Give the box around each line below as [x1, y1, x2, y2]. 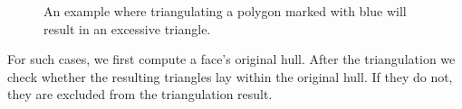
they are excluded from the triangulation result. [7, 85, 273, 104]
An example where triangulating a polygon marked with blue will [43, 2, 407, 20]
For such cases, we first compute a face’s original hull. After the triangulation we [7, 50, 456, 68]
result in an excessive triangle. [43, 19, 211, 38]
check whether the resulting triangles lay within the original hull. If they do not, [7, 67, 453, 86]
